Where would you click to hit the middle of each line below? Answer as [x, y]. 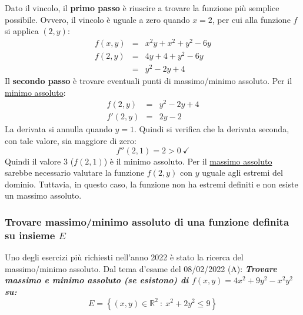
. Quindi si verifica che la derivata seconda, [212, 129]
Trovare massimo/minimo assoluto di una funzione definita [147, 221]
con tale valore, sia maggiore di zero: [71, 141]
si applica [22, 31]
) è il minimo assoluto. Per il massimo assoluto [188, 161]
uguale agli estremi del [242, 172]
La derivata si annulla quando [59, 129]
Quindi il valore [33, 161]
